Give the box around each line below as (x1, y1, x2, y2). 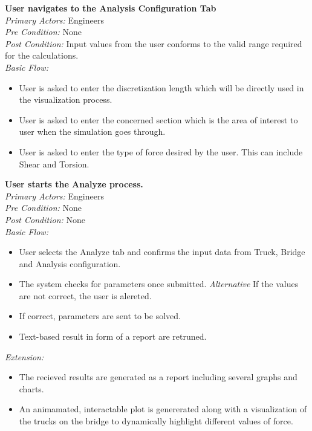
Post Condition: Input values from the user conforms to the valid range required (5, 37, 302, 50)
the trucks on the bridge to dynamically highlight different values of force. (19, 415, 293, 427)
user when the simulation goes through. (19, 125, 166, 138)
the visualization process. (19, 93, 112, 106)
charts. (19, 382, 44, 395)
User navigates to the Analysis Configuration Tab (5, 2, 216, 14)
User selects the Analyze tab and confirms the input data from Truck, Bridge (19, 245, 305, 258)
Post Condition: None (5, 213, 85, 225)
